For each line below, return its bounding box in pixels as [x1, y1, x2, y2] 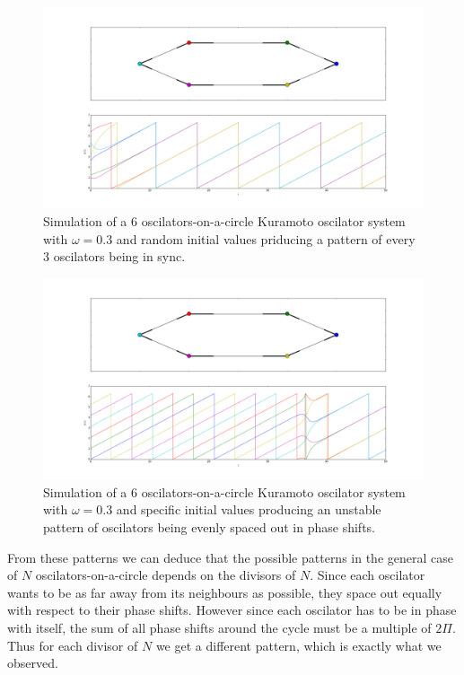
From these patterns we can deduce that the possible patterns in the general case [7, 548, 453, 566]
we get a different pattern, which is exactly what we [155, 636, 442, 654]
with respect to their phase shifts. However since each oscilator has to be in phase [7, 600, 457, 619]
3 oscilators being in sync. [43, 247, 186, 266]
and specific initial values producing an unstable [116, 500, 381, 519]
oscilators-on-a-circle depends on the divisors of [35, 565, 296, 584]
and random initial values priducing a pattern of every [116, 229, 416, 248]
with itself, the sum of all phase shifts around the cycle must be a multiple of [7, 618, 432, 636]
